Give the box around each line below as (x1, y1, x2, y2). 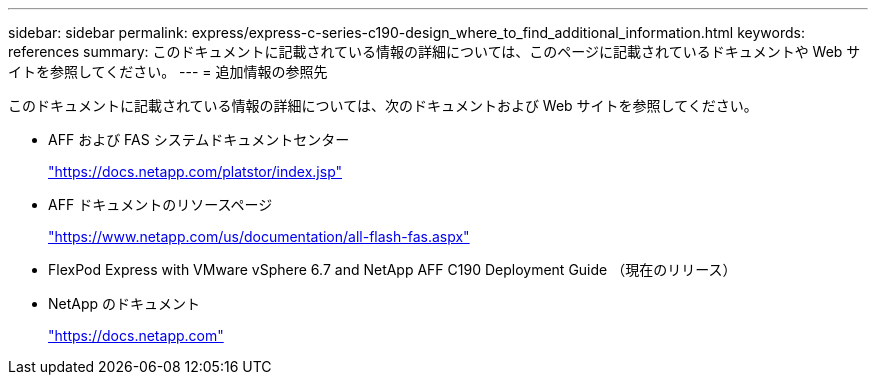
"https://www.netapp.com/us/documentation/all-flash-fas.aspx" (48, 228, 470, 245)
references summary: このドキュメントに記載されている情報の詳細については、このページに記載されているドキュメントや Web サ (8, 43, 861, 60)
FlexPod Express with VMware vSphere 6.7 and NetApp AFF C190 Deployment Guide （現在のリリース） (48, 261, 737, 278)
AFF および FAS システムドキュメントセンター (48, 131, 350, 148)
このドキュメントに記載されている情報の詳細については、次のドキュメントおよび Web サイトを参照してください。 (8, 97, 758, 114)
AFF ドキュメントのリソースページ (48, 196, 273, 213)
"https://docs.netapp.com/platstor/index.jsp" (48, 163, 343, 180)
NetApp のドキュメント (48, 295, 201, 312)
